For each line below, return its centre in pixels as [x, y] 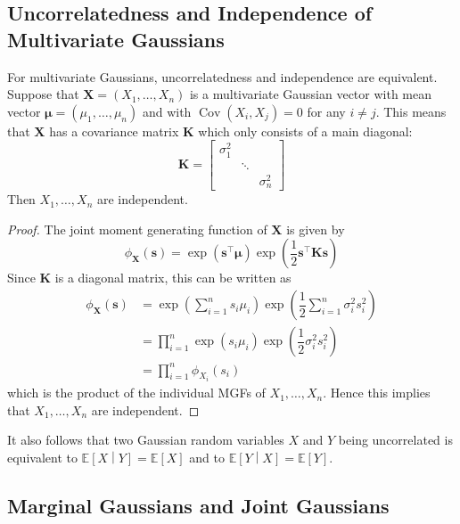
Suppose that [43, 94]
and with [167, 111]
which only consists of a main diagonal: [305, 131]
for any [326, 111]
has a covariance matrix [114, 131]
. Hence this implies [377, 393]
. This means [411, 111]
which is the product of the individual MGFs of [136, 393]
